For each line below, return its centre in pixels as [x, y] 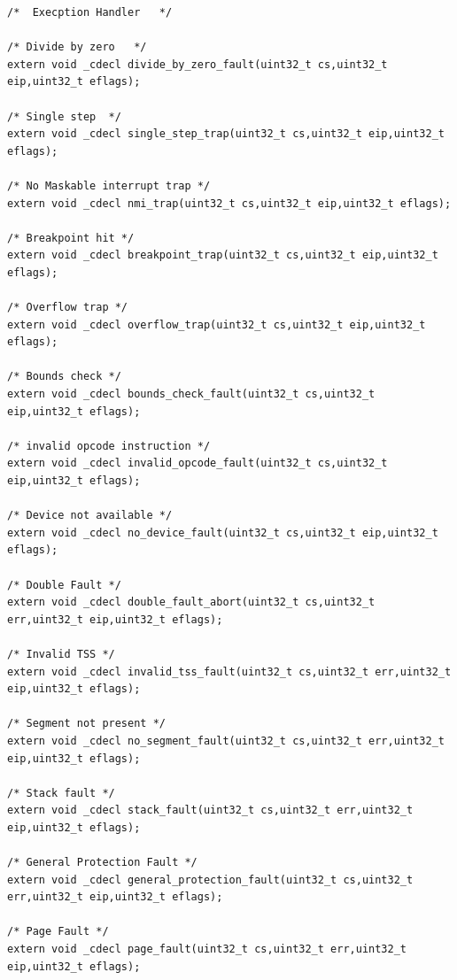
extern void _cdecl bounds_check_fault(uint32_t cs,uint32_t [191, 394]
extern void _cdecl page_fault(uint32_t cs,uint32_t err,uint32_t [207, 949]
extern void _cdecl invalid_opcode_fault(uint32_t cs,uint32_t [198, 463]
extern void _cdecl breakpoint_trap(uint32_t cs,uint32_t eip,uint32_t [223, 255]
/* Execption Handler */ [90, 12]
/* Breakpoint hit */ [71, 238]
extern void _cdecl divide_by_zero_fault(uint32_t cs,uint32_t [198, 64]
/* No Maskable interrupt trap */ [109, 185]
